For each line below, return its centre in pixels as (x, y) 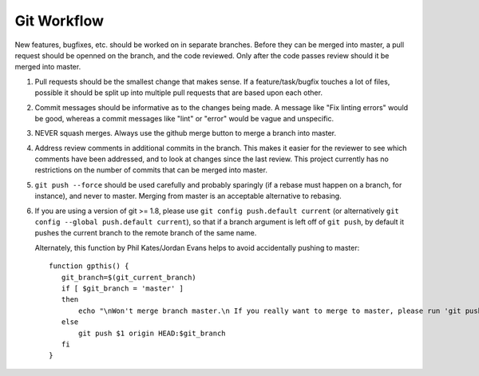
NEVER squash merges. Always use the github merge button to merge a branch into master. (186, 133)
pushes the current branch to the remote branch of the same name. (146, 233)
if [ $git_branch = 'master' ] (122, 288)
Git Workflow (59, 21)
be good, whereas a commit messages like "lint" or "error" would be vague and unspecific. (184, 118)
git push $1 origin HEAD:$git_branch (152, 333)
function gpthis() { (89, 266)
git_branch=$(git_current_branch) (129, 277)
